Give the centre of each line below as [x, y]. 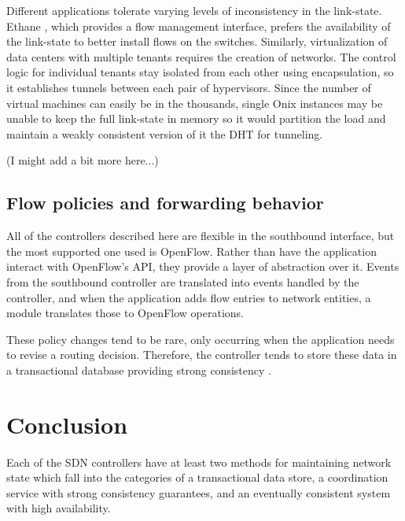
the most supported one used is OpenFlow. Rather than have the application [191, 251]
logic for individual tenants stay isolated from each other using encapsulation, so [200, 72]
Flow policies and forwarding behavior [165, 203]
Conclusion [67, 424]
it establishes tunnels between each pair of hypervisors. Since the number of [189, 87]
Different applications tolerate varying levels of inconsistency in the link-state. [194, 10]
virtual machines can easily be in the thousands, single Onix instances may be [195, 103]
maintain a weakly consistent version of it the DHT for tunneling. [165, 133]
